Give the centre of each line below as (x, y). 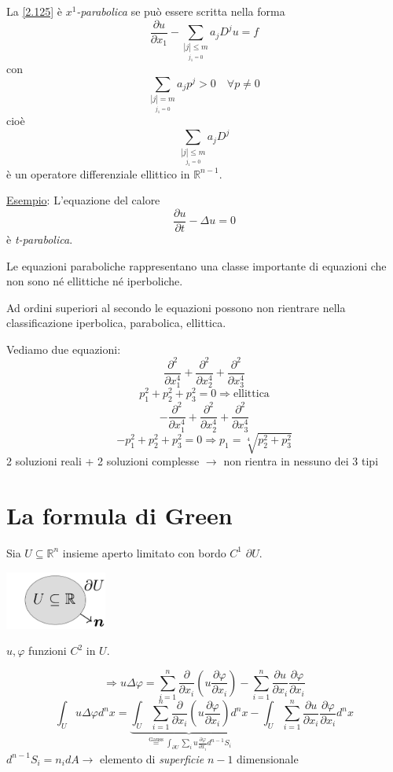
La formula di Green (119, 515)
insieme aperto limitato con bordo (144, 552)
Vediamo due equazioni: (64, 349)
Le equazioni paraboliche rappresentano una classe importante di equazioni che (196, 265)
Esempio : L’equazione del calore (83, 200)
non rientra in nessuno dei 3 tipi (301, 461)
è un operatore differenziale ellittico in (98, 173)
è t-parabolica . (40, 239)
